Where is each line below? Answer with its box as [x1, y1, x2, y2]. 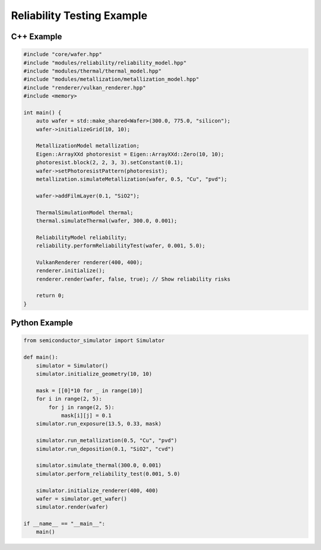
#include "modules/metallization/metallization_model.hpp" [23, 76, 199, 83]
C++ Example [11, 32, 62, 42]
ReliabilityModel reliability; [36, 234, 127, 241]
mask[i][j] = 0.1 [61, 412, 112, 419]
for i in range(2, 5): [36, 395, 102, 403]
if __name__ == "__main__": [23, 520, 105, 527]
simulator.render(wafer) [36, 504, 109, 511]
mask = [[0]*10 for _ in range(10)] [36, 387, 143, 394]
